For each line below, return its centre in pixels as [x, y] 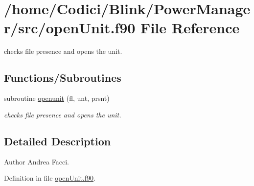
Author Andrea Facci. [36, 161]
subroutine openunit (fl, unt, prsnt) [57, 98]
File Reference [190, 28]
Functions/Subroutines [63, 78]
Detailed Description [58, 141]
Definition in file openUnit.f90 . [50, 178]
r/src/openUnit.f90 [70, 28]
